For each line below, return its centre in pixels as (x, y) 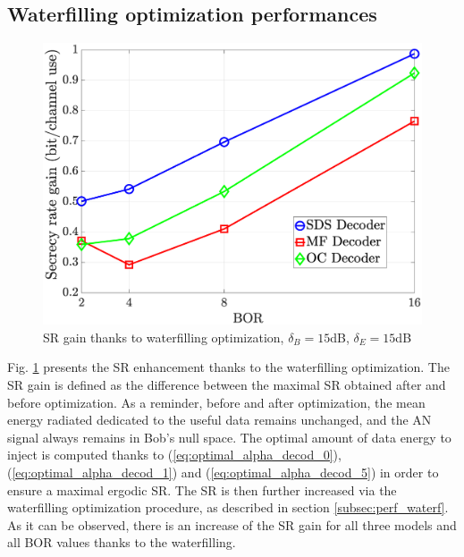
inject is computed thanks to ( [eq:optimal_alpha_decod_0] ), (174, 455)
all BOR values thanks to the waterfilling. (122, 542)
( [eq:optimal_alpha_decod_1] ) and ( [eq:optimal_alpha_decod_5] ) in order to (223, 473)
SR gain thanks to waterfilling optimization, (164, 337)
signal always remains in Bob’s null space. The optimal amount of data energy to (229, 437)
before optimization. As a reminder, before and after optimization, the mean (216, 402)
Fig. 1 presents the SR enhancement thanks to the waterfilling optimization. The (228, 367)
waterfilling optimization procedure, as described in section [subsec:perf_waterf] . (228, 507)
